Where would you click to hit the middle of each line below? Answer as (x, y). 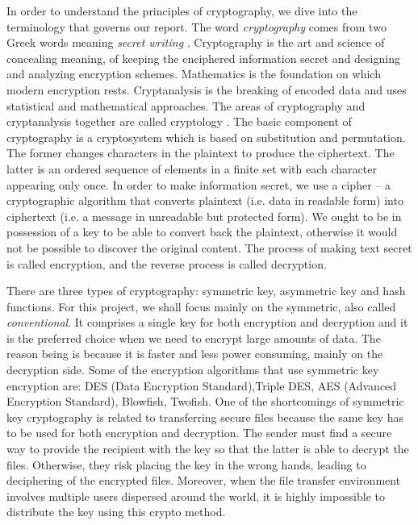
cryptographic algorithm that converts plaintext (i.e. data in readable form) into (205, 200)
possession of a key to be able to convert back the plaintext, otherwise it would (202, 232)
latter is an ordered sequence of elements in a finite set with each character (192, 168)
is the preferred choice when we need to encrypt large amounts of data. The (194, 337)
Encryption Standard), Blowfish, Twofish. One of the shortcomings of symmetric (205, 401)
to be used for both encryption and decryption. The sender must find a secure (199, 433)
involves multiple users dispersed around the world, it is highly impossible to (196, 496)
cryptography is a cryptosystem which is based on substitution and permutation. (206, 137)
